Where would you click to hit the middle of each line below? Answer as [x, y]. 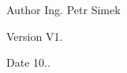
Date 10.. [28, 62]
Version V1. [35, 36]
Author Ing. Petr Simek [64, 9]
